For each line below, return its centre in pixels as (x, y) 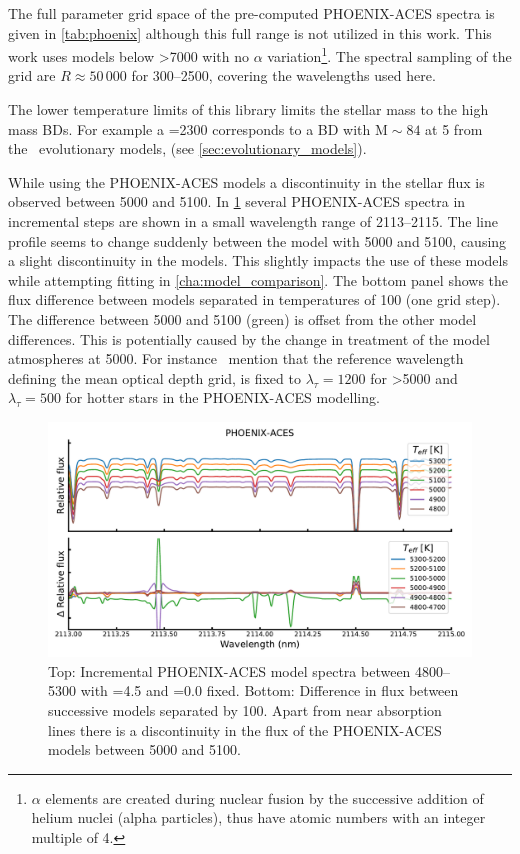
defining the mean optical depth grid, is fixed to (154, 377)
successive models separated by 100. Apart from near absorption (245, 709)
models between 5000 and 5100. (144, 749)
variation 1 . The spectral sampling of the (389, 54)
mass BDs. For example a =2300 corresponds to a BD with (189, 128)
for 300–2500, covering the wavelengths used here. (283, 75)
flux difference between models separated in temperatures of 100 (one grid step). (254, 299)
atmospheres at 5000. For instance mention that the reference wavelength (236, 358)
